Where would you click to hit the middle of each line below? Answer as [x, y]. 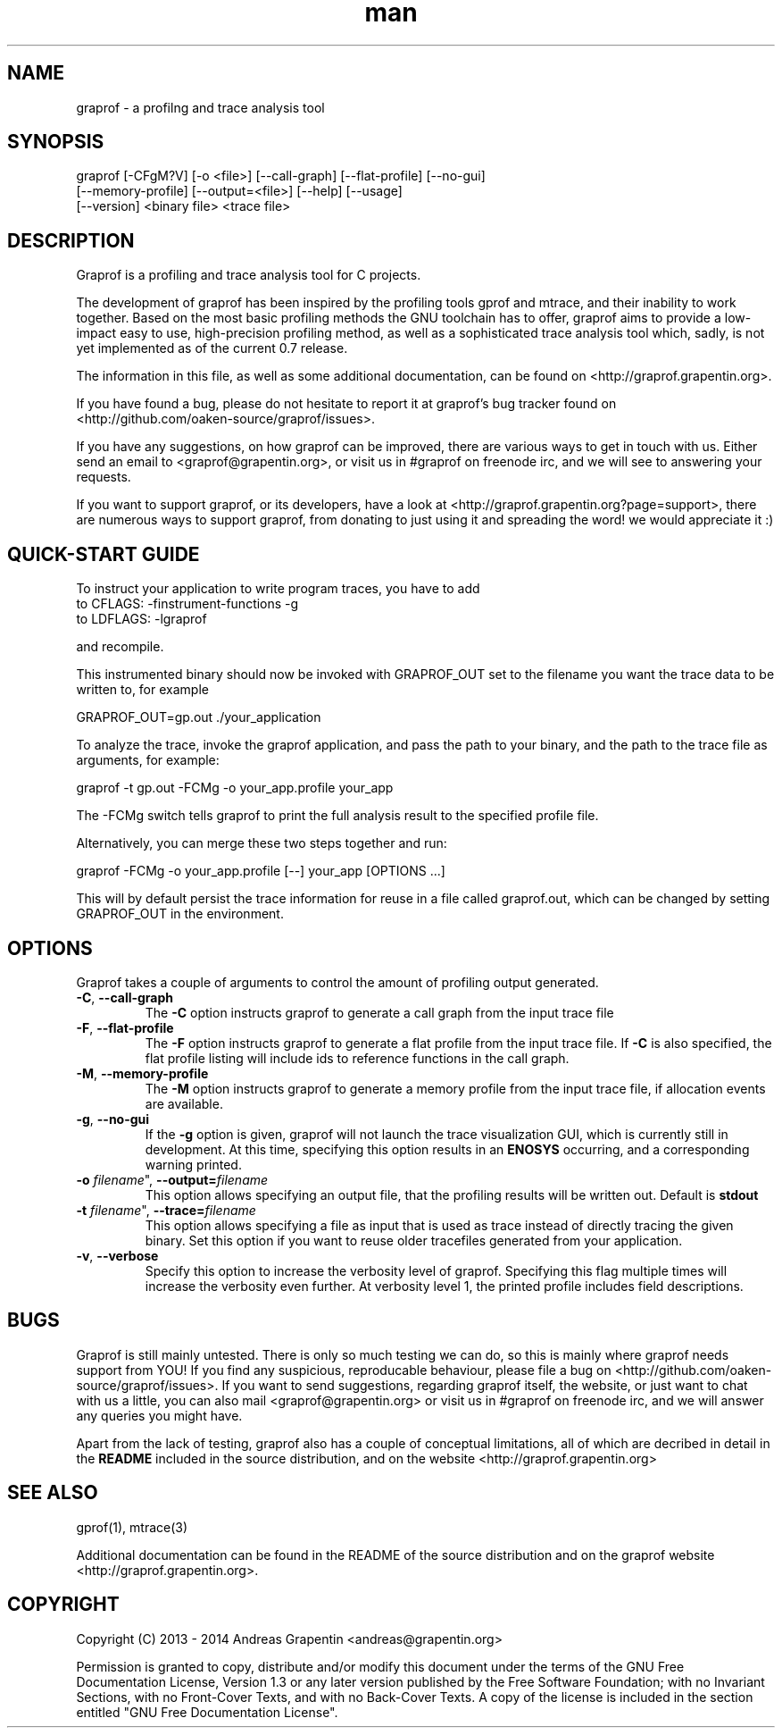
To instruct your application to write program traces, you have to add [278, 589]
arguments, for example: [148, 760]
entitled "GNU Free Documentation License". [207, 1712]
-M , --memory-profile [142, 1073]
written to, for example [142, 690]
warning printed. [193, 1164]
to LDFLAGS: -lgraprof [141, 619]
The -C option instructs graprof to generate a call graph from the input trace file [379, 1012]
